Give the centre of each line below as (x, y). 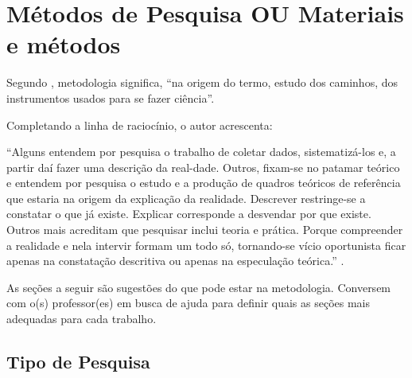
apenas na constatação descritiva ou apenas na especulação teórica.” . (175, 261)
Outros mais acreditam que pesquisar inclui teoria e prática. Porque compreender (205, 230)
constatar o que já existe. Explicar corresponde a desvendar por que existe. (189, 214)
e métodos (64, 44)
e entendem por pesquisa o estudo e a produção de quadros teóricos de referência (204, 183)
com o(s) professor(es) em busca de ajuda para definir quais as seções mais (189, 303)
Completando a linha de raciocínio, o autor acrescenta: (140, 125)
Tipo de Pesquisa (78, 362)
